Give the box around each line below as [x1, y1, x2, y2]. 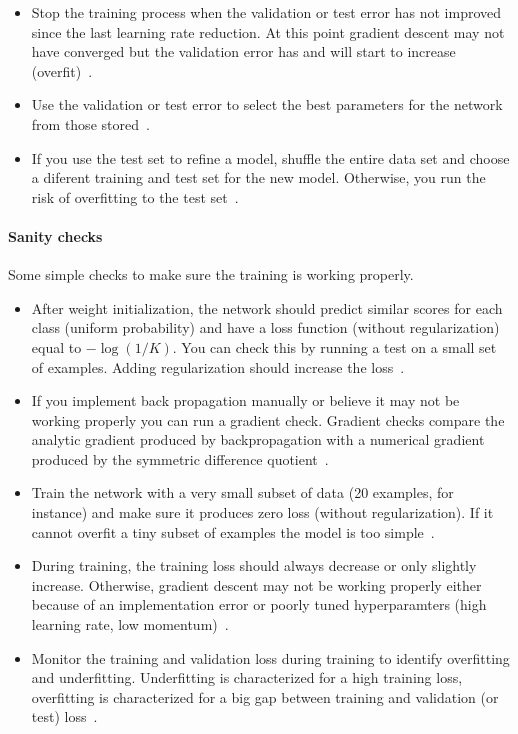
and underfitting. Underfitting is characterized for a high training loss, [31, 667, 463, 688]
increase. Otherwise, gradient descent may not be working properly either [31, 574, 482, 595]
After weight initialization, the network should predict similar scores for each [31, 297, 503, 318]
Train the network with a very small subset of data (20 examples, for [31, 482, 454, 503]
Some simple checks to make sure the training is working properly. [8, 264, 414, 285]
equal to [31, 336, 82, 357]
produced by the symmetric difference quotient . [31, 448, 329, 469]
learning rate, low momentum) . [31, 614, 229, 635]
